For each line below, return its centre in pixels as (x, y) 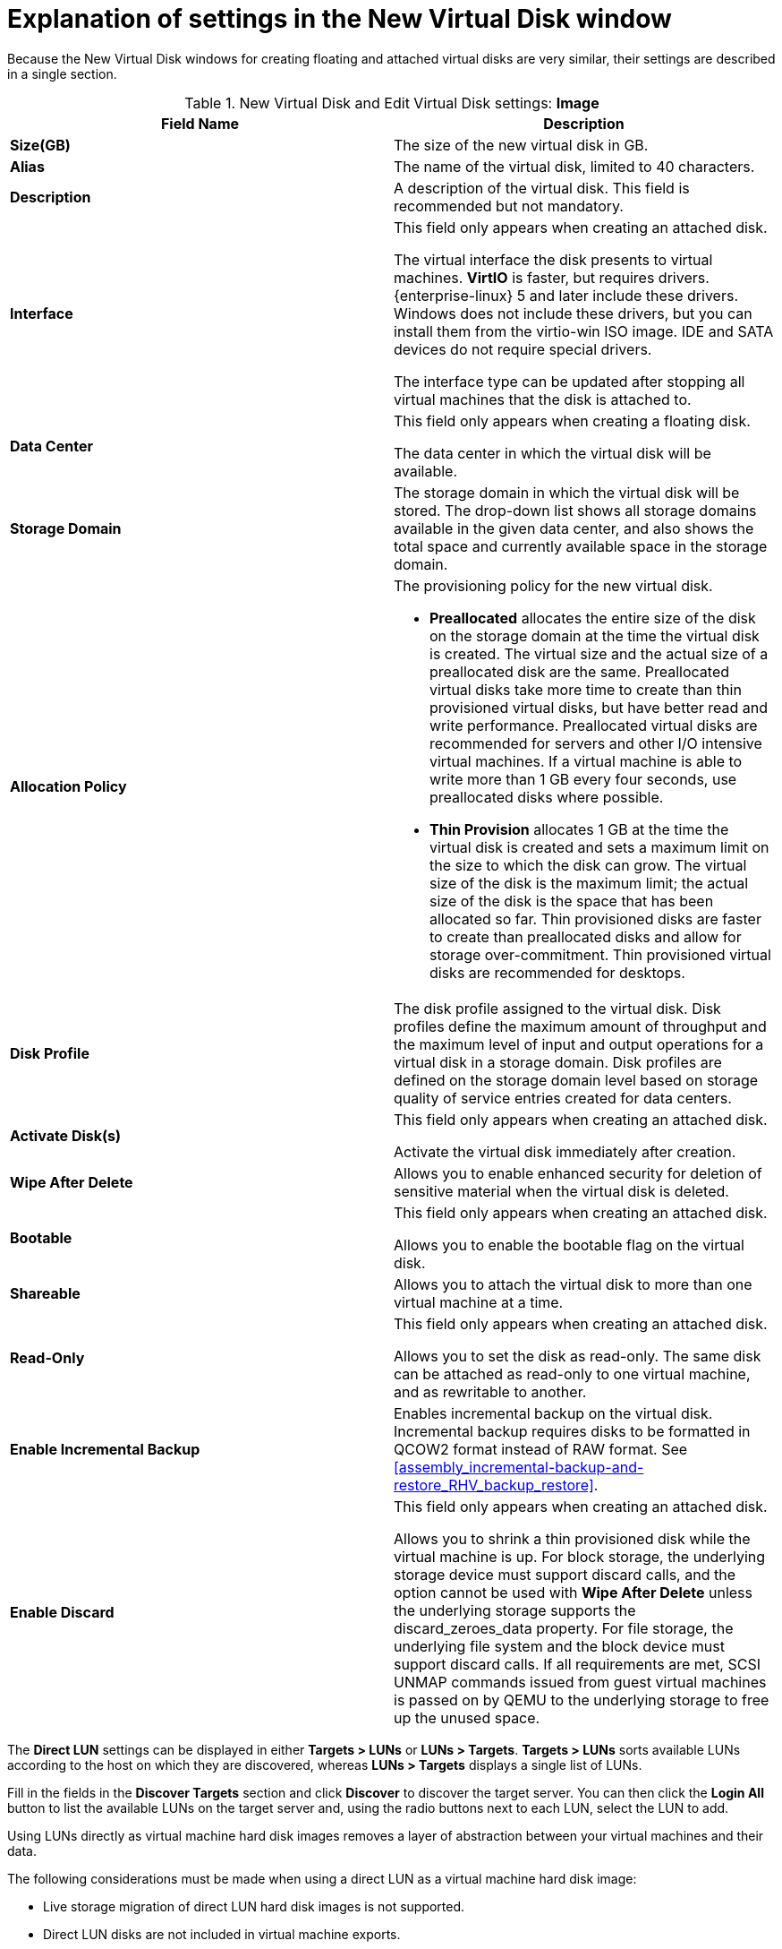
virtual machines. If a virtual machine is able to (586, 761)
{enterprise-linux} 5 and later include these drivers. (566, 295)
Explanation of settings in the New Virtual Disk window (340, 19)
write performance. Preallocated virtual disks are (594, 725)
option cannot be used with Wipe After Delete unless (574, 1592)
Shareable (45, 1293)
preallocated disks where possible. (547, 797)
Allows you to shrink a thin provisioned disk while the (572, 1538)
